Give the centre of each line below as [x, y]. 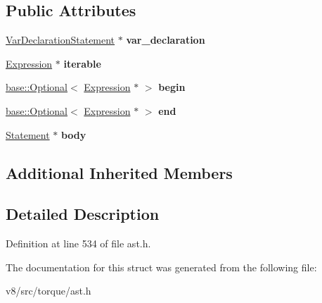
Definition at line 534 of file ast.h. [78, 243]
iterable [82, 63]
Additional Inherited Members [119, 172]
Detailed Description [83, 214]
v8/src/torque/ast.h [49, 291]
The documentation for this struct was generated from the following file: [161, 267]
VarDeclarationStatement [60, 40]
